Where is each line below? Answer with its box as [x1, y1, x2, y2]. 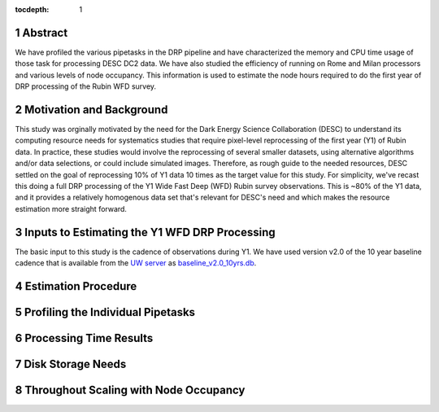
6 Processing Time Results [15, 331, 154, 345]
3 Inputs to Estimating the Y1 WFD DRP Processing [15, 225, 276, 239]
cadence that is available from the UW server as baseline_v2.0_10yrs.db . [15, 258, 257, 268]
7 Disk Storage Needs [15, 357, 127, 370]
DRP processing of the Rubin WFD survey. [15, 81, 157, 91]
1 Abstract [15, 25, 68, 40]
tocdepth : [15, 5, 50, 14]
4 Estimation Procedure [15, 279, 137, 293]
